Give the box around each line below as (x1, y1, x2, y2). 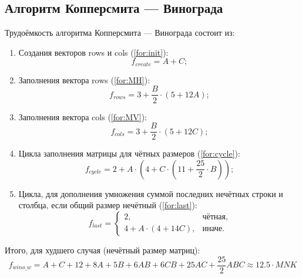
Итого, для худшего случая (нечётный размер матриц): (5, 243, 200, 256)
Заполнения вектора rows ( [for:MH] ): (18, 73, 150, 86)
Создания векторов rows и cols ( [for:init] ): (18, 46, 169, 58)
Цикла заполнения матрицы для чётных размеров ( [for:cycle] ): (18, 147, 240, 160)
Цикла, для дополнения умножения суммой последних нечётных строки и (18, 187, 283, 199)
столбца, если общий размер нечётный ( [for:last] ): (18, 199, 197, 211)
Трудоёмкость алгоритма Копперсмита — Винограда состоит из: (5, 26, 235, 39)
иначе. (202, 225, 225, 233)
